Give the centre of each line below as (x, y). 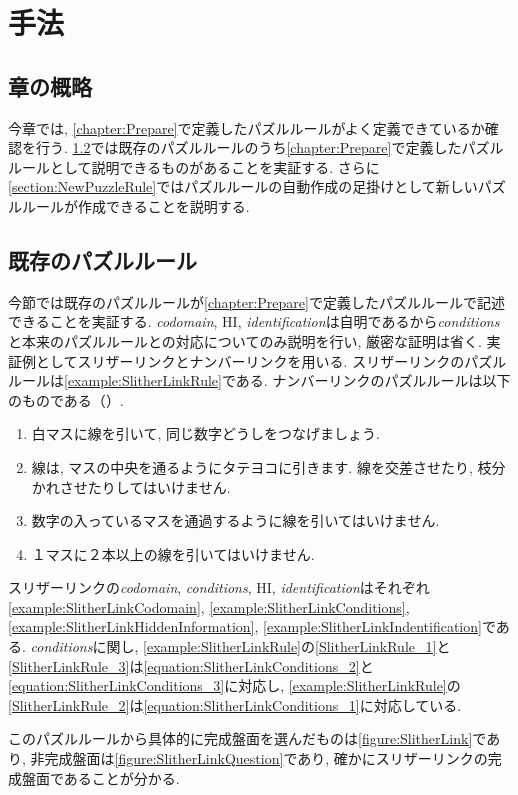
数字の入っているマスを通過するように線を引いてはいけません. (235, 520)
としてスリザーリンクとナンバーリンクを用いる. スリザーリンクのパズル (271, 360)
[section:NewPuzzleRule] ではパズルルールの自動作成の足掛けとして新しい (243, 186)
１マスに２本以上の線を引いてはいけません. (173, 553)
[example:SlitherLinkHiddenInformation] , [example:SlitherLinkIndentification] (245, 626)
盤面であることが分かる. (100, 777)
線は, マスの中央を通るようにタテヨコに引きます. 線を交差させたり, (252, 466)
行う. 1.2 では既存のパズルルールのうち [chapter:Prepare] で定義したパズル (269, 147)
